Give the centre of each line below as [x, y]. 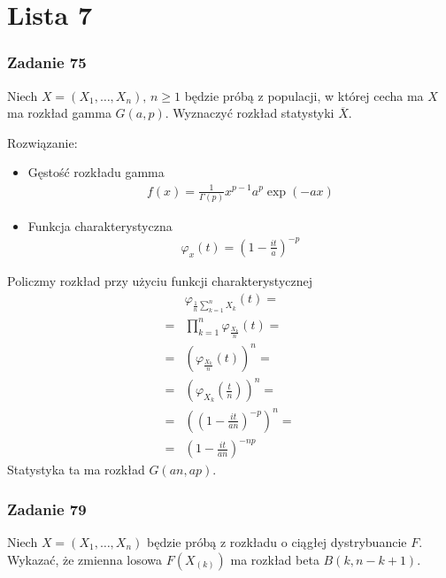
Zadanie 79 [47, 509]
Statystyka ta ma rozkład [76, 470]
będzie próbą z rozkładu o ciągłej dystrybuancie [277, 541]
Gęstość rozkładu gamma [96, 172]
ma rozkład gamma [59, 113]
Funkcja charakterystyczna [100, 225]
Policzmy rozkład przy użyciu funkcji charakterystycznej [160, 280]
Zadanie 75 [47, 62]
